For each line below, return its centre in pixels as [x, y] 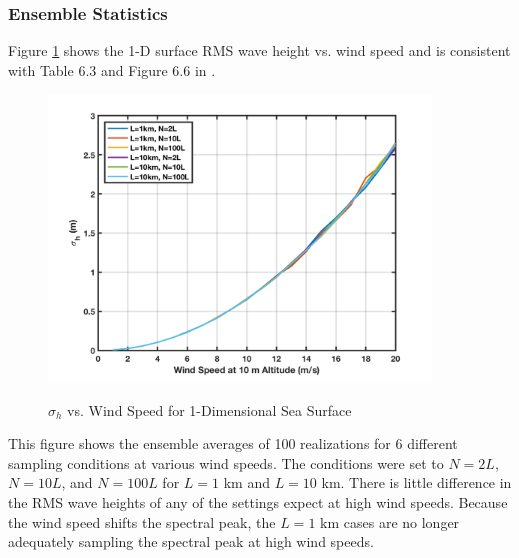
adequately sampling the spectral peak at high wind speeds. [191, 541]
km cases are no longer [390, 521]
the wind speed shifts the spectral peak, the [142, 521]
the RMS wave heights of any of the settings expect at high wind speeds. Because [258, 502]
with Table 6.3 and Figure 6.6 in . [112, 69]
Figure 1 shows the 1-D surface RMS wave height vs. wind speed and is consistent [259, 50]
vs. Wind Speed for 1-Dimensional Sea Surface [209, 409]
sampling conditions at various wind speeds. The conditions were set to [226, 462]
